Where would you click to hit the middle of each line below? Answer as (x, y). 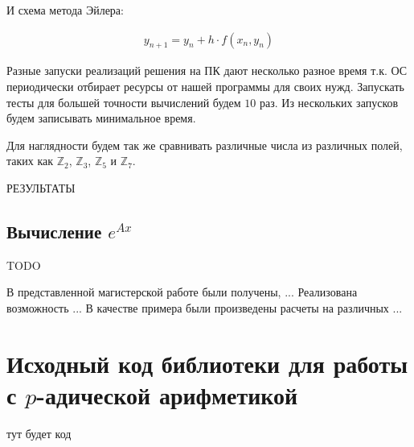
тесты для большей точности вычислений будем (124, 102)
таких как (30, 161)
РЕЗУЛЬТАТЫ (41, 187)
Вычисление (54, 231)
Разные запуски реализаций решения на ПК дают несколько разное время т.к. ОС (207, 70)
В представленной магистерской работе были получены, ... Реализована (182, 292)
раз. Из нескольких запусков (329, 102)
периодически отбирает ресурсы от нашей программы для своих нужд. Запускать (205, 87)
